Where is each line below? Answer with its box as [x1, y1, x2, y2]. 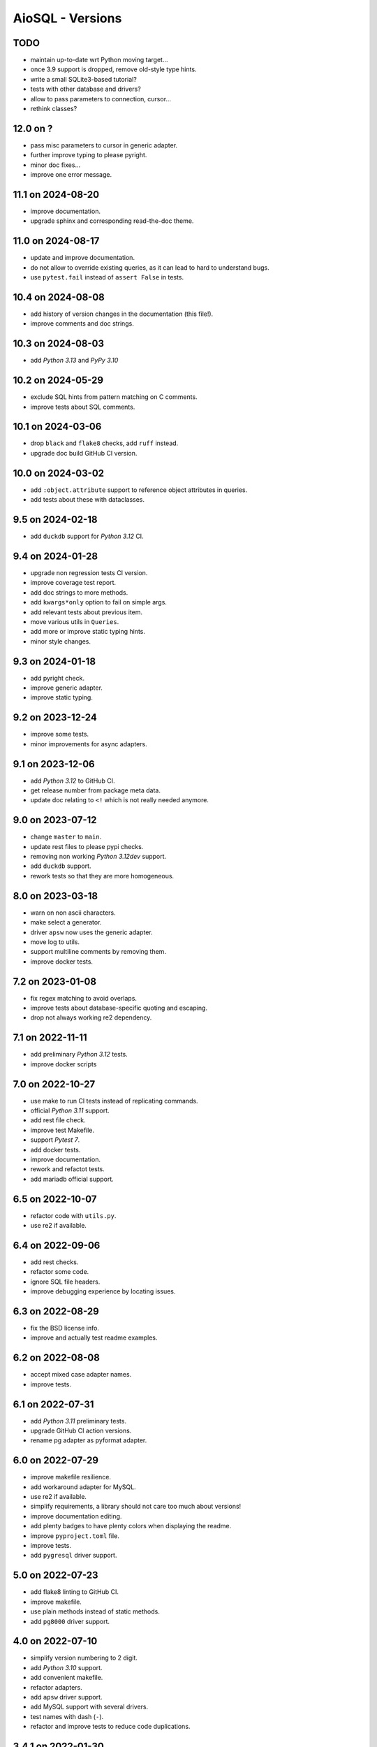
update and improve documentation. [30, 254, 135, 262]
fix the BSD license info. [30, 1324, 99, 1333]
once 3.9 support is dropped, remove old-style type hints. [30, 65, 197, 73]
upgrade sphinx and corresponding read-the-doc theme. [30, 217, 194, 225]
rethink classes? [30, 105, 77, 113]
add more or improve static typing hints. [30, 628, 146, 636]
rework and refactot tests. [30, 1165, 105, 1173]
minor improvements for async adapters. [30, 739, 148, 748]
